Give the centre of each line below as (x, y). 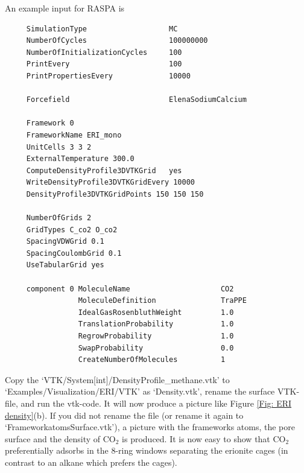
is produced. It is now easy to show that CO (204, 438)
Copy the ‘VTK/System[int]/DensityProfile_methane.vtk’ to (117, 379)
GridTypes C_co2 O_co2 (72, 230)
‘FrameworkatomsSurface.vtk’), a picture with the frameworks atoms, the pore (150, 427)
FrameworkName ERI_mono (74, 135)
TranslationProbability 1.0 (156, 324)
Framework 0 (50, 123)
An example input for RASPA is (65, 8)
